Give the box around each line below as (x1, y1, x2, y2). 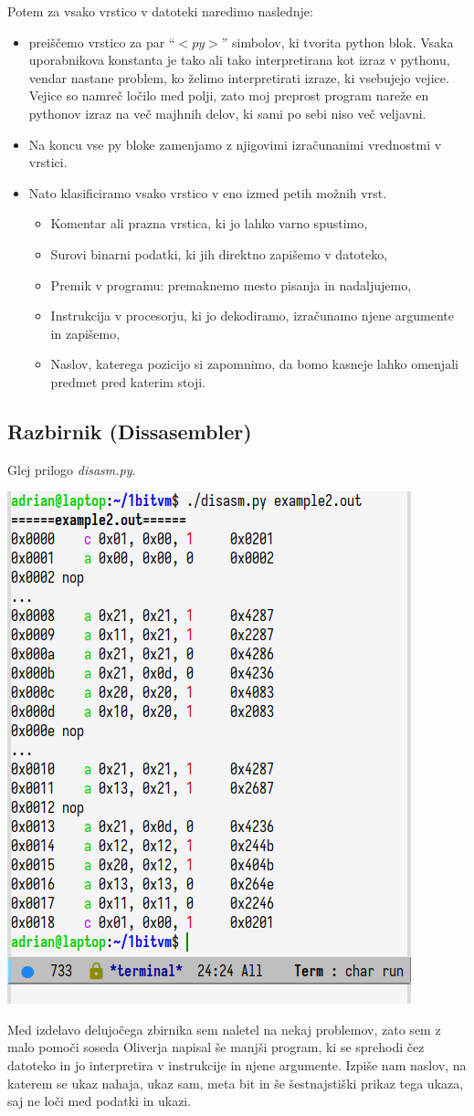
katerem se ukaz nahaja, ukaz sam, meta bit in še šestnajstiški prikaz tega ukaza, (7, 1073, 464, 1092)
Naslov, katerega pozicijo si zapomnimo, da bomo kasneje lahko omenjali (50, 354, 458, 374)
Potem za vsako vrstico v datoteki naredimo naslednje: (7, 2, 313, 20)
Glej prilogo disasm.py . (7, 459, 136, 479)
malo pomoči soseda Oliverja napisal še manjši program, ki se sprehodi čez (7, 1037, 425, 1057)
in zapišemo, (50, 323, 121, 342)
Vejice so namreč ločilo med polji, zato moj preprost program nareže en (28, 86, 429, 105)
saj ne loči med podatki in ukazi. (7, 1091, 192, 1111)
